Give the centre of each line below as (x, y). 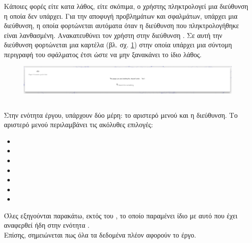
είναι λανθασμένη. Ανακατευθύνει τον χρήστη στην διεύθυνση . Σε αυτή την (113, 35)
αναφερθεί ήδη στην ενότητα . (47, 225)
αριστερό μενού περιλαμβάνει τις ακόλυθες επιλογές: (79, 124)
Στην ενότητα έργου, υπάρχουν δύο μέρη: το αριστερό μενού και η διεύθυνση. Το (121, 115)
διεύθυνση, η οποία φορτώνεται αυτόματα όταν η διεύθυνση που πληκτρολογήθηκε (122, 25)
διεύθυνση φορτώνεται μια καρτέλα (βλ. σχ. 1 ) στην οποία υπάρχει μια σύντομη (118, 45)
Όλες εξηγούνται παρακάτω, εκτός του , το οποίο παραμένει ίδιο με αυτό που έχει (121, 215)
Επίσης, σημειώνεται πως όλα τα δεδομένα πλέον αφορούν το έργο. (100, 235)
